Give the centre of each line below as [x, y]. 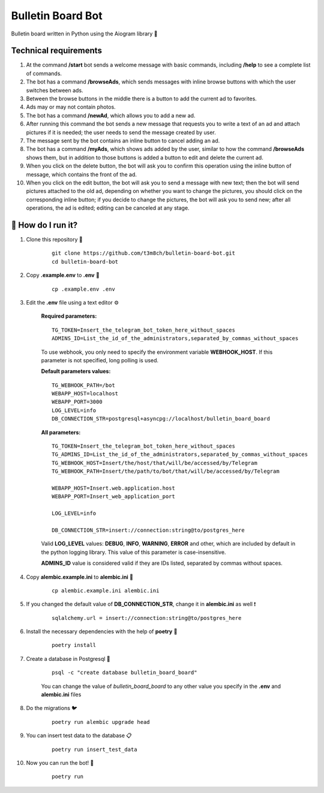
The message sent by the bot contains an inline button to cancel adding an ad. [123, 141]
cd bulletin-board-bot [85, 262]
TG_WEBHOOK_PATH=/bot [83, 385]
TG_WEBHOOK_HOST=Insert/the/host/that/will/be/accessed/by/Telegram [154, 463]
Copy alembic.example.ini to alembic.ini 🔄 [80, 577]
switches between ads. [55, 90]
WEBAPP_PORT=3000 [77, 402]
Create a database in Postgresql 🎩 [68, 658]
